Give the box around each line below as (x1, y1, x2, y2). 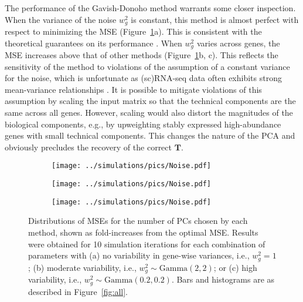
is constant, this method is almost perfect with (131, 13, 299, 25)
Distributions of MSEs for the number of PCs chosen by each (28, 214, 248, 227)
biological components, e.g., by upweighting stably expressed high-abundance (5, 118, 281, 130)
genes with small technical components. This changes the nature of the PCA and (5, 129, 295, 142)
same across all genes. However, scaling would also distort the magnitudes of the (5, 106, 293, 119)
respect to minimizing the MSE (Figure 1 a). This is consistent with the (5, 25, 262, 38)
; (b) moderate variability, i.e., (28, 261, 137, 273)
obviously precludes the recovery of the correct (5, 140, 172, 153)
